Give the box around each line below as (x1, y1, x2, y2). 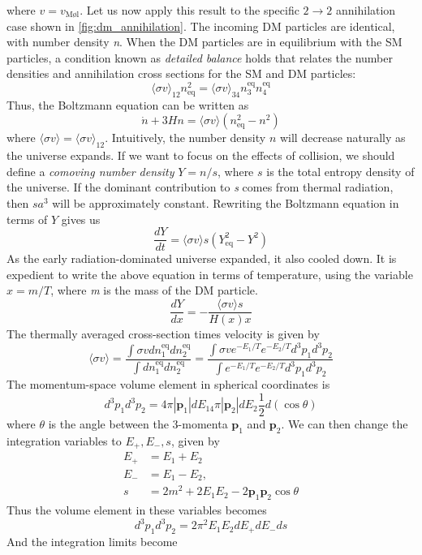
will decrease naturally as (279, 129, 406, 146)
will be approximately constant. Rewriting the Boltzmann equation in (52, 195, 399, 212)
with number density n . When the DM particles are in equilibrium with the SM (6, 33, 403, 50)
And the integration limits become (6, 532, 178, 549)
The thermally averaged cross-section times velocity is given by (6, 325, 320, 342)
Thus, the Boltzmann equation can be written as (6, 96, 249, 113)
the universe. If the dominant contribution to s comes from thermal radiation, (6, 179, 394, 196)
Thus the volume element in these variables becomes (6, 501, 267, 518)
